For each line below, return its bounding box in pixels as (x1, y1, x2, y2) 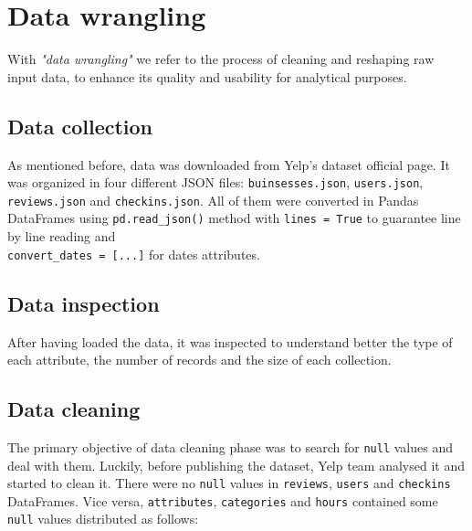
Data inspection (7, 289, 160, 317)
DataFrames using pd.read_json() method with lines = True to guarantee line (7, 208, 461, 228)
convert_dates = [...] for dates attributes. (7, 244, 260, 263)
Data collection (7, 112, 153, 140)
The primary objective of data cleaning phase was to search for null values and (7, 437, 453, 456)
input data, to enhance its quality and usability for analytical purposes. (7, 67, 407, 86)
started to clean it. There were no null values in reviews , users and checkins (7, 473, 451, 493)
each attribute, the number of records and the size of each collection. (7, 350, 392, 369)
